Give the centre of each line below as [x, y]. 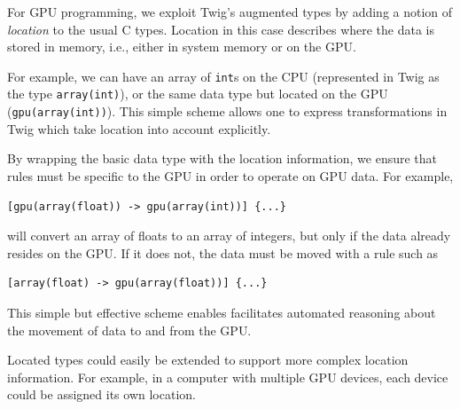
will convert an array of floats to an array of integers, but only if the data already [229, 236]
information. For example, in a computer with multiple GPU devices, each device [228, 377]
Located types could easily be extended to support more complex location [208, 360]
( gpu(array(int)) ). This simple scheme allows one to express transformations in [227, 111]
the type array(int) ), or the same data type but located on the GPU [198, 94]
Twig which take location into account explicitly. [139, 128]
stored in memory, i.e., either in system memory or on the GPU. [182, 47]
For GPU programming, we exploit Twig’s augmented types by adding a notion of [230, 12]
